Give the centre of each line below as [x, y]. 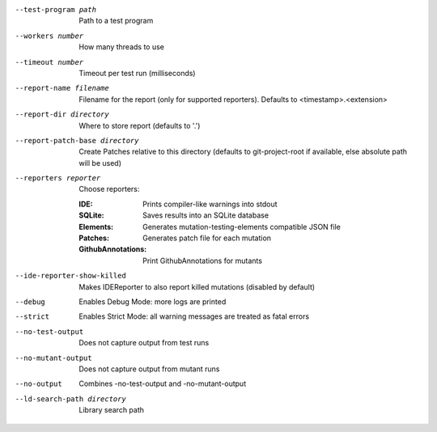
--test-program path [56, 9]
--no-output [38, 384]
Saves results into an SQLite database [206, 215]
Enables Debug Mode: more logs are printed [153, 301]
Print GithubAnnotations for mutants [203, 260]
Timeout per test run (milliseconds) [137, 73]
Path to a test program [116, 21]
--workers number [49, 36]
